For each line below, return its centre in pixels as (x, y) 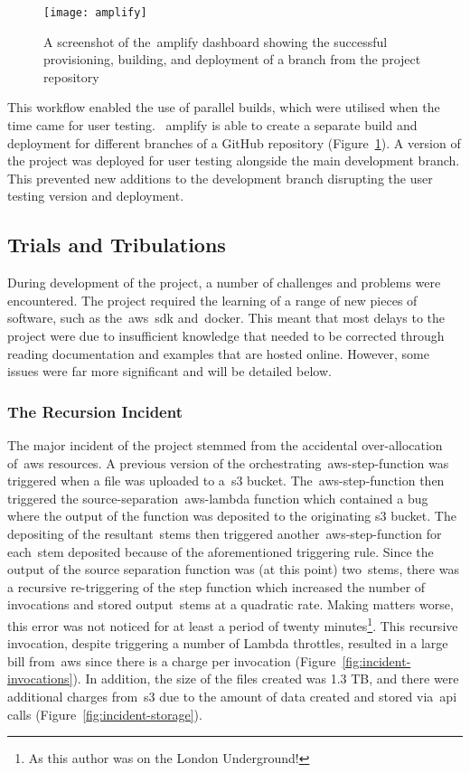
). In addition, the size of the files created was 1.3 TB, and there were (266, 679)
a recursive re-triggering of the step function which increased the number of (216, 586)
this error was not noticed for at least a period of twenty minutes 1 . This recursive (233, 624)
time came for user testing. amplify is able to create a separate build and (212, 125)
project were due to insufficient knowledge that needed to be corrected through (226, 335)
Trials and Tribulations (117, 245)
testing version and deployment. (96, 196)
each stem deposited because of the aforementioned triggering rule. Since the (221, 551)
